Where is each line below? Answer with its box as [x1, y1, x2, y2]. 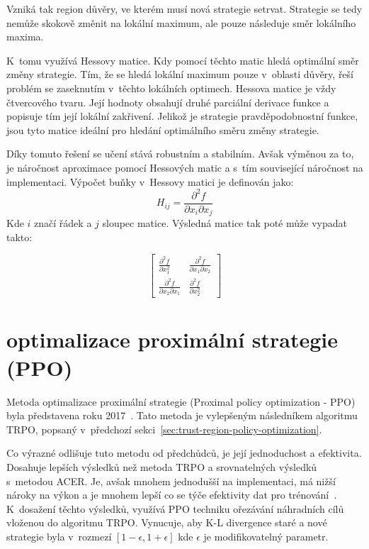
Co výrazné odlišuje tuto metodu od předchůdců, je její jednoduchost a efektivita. [6, 445, 362, 460]
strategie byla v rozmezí [6, 528, 112, 543]
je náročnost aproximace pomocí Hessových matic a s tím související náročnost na [6, 160, 363, 174]
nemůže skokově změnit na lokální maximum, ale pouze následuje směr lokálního [6, 15, 356, 30]
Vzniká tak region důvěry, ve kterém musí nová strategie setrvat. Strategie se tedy [6, 1, 363, 16]
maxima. [6, 29, 44, 44]
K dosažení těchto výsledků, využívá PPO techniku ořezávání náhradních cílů [6, 501, 344, 516]
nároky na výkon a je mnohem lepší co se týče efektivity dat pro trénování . [6, 487, 337, 502]
